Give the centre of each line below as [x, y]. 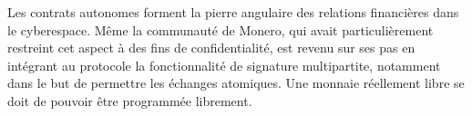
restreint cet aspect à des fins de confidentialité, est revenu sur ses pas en [211, 48]
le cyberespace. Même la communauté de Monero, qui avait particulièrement [221, 29]
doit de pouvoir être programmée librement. [130, 100]
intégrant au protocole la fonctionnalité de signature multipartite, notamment [224, 65]
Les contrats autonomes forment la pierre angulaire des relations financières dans [233, 12]
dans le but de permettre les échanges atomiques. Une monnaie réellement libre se [236, 83]
